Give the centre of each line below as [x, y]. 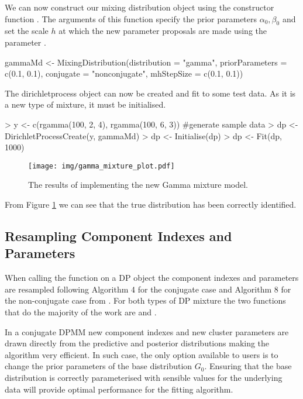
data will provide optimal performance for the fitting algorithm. [119, 389]
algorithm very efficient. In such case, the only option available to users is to [142, 354]
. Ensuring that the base [248, 366]
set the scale [27, 31]
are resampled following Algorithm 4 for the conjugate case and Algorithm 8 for [148, 289]
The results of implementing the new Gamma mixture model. [138, 185]
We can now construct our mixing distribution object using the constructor [140, 7]
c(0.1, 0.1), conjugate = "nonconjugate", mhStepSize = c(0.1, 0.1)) [124, 73]
